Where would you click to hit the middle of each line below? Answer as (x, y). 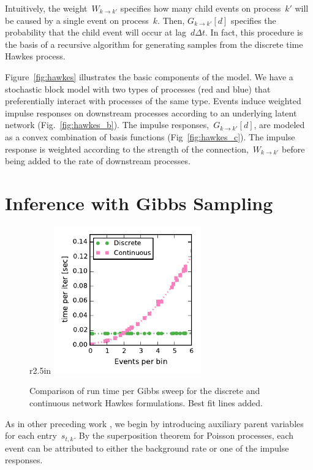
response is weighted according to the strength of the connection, (127, 149)
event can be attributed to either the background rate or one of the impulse (147, 448)
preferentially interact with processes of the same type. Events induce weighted (153, 101)
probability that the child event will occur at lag (96, 32)
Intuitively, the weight (46, 8)
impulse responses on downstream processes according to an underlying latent (151, 112)
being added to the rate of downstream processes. (98, 161)
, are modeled (279, 125)
